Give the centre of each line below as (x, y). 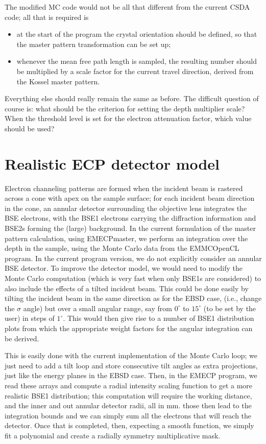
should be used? (30, 128)
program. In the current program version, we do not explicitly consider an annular (133, 258)
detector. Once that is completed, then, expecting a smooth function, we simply (129, 425)
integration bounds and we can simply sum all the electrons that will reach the (128, 415)
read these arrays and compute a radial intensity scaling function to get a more (129, 385)
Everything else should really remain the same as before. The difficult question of (132, 98)
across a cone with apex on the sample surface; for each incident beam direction (130, 198)
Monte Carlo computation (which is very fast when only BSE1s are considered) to (133, 278)
